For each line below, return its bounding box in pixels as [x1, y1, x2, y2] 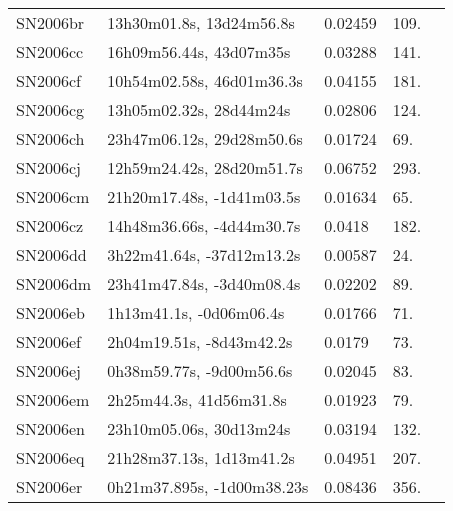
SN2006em [16, 388, 90, 411]
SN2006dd [16, 243, 87, 266]
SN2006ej [16, 359, 81, 382]
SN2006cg [16, 98, 85, 121]
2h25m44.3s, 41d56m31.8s [107, 388, 287, 411]
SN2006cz [16, 214, 84, 237]
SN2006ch [16, 127, 85, 150]
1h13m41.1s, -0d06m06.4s [107, 301, 285, 324]
